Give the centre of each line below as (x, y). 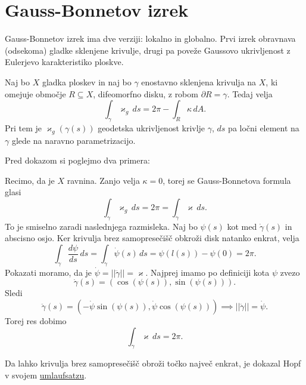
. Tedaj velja (250, 93)
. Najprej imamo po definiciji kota (207, 272)
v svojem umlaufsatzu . (46, 375)
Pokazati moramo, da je (49, 272)
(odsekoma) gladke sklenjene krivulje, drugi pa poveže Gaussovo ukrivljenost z (148, 50)
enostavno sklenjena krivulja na (199, 81)
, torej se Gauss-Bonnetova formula (227, 180)
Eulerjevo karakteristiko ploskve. (64, 62)
